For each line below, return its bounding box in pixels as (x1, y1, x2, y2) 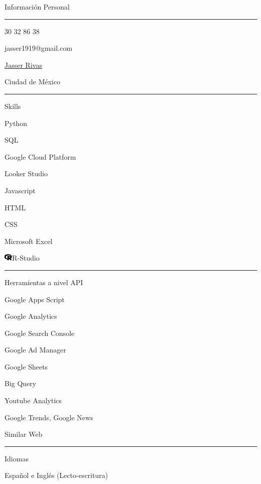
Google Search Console (5, 327, 75, 338)
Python (5, 117, 27, 128)
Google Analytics (5, 311, 57, 321)
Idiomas (5, 453, 29, 463)
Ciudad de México (5, 76, 61, 87)
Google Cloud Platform (5, 151, 76, 162)
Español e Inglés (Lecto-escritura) (5, 470, 108, 480)
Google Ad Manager (5, 344, 67, 355)
